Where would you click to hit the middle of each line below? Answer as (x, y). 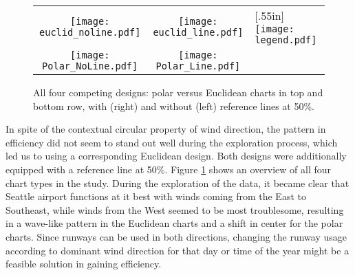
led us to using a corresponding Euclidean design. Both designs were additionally (176, 156)
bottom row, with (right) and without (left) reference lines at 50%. (174, 106)
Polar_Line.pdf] (198, 66)
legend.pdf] (286, 40)
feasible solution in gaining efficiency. (84, 264)
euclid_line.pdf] (198, 32)
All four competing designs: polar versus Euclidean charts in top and (178, 92)
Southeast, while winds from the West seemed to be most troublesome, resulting (175, 209)
